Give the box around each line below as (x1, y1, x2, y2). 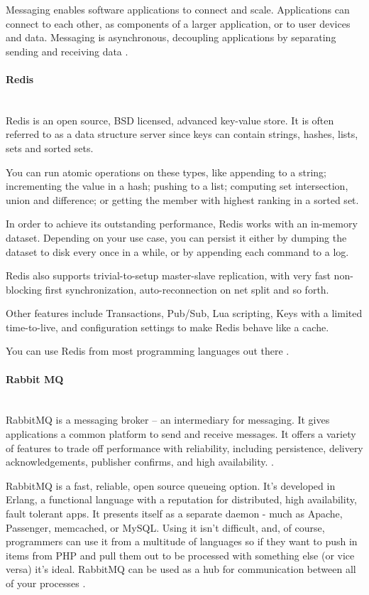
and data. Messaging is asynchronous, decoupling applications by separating (6, 30, 336, 45)
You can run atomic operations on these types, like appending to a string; (6, 164, 326, 179)
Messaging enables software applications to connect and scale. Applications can (6, 2, 350, 16)
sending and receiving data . (6, 43, 128, 58)
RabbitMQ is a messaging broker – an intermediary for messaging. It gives (6, 412, 330, 427)
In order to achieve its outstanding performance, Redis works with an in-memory (6, 216, 358, 231)
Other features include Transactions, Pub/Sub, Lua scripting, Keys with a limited (6, 306, 363, 321)
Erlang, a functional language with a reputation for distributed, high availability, (6, 492, 357, 507)
